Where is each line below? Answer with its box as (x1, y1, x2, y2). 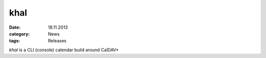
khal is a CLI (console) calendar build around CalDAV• (9, 47, 119, 53)
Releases (48, 38, 66, 44)
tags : (9, 38, 20, 44)
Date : (9, 24, 21, 30)
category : (9, 31, 30, 37)
